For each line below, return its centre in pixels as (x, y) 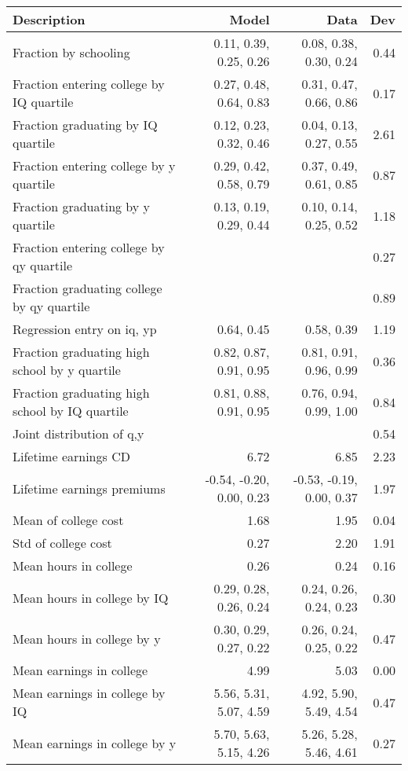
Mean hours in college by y (87, 638)
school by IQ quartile (71, 411)
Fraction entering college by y (94, 165)
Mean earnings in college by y (95, 743)
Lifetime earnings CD (71, 456)
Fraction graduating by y (82, 206)
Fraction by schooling (71, 52)
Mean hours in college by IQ (91, 597)
